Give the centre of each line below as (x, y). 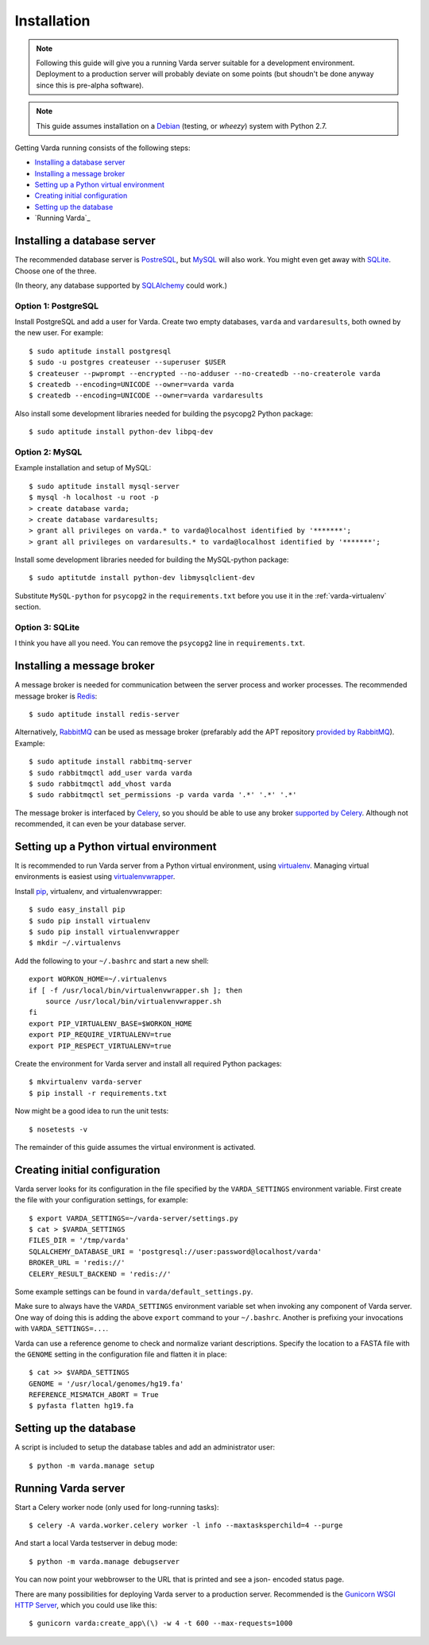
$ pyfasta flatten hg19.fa (81, 1406)
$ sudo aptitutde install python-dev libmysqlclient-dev (142, 578)
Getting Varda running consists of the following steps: (102, 148)
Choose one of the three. (56, 271)
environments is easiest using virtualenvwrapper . (95, 877)
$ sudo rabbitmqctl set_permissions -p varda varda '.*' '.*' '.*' (163, 795)
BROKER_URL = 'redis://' (77, 1263)
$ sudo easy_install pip (77, 910)
